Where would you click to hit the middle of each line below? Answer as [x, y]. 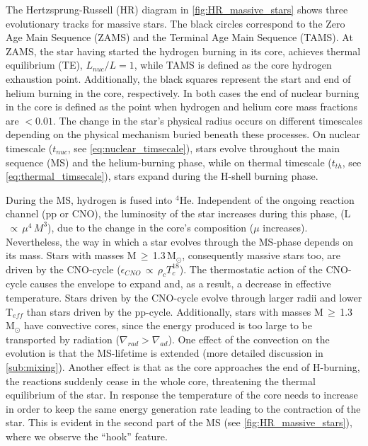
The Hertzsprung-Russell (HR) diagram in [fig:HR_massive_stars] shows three [177, 9]
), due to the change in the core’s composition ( [151, 227]
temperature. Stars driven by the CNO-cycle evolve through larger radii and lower [184, 298]
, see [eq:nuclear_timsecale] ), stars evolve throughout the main [204, 148]
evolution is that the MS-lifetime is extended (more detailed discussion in [165, 353]
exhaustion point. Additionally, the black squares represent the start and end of [178, 78]
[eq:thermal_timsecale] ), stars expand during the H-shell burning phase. [162, 176]
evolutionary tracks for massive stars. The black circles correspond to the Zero [176, 23]
